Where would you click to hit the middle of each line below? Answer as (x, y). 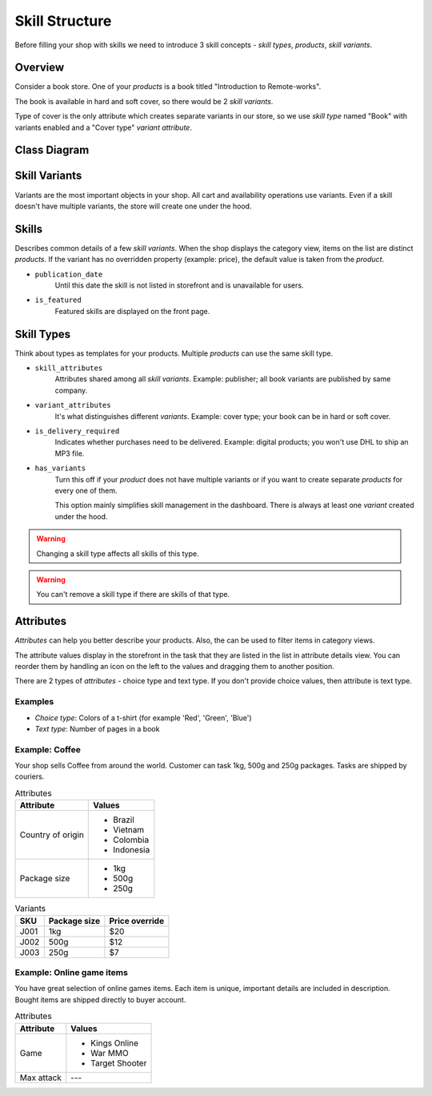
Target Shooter (119, 1063)
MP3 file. (70, 453)
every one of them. (86, 490)
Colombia (131, 840)
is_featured (58, 300)
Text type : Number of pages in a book (97, 728)
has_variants (60, 468)
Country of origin (52, 835)
